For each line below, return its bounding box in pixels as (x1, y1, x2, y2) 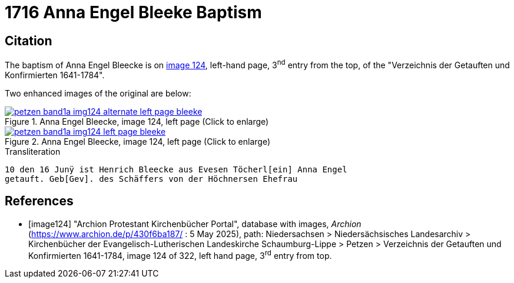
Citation (5, 33, 52, 48)
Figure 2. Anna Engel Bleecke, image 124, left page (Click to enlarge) (5, 136, 271, 147)
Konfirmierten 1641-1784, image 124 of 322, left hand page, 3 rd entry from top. (28, 248, 332, 261)
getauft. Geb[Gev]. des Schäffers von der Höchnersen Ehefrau (5, 174, 298, 184)
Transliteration (5, 146, 61, 157)
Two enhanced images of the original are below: (5, 88, 191, 98)
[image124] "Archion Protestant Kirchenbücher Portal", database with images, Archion (28, 218, 362, 229)
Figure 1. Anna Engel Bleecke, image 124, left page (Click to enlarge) (5, 116, 269, 126)
